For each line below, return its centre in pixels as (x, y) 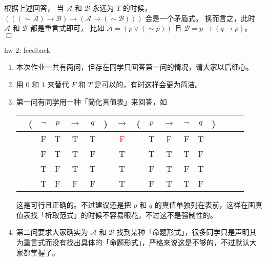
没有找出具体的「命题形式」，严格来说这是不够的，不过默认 (151, 242)
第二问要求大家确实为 (52, 232)
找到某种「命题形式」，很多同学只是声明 (183, 232)
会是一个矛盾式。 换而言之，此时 (200, 18)
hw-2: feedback (27, 49)
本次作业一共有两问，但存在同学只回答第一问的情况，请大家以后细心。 (135, 67)
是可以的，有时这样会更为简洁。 (148, 84)
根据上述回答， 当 (34, 8)
